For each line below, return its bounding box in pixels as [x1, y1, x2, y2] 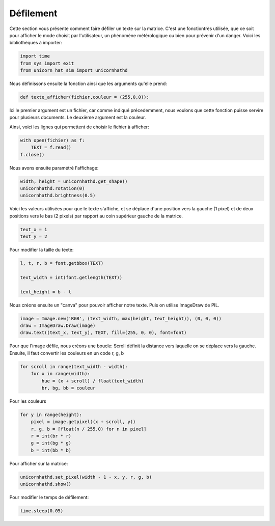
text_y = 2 [20, 234, 47, 239]
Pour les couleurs [9, 398, 46, 404]
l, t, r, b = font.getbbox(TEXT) [20, 260, 104, 266]
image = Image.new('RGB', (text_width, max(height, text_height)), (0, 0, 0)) [20, 316, 222, 321]
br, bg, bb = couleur [41, 385, 96, 391]
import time [20, 53, 50, 59]
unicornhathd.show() [20, 481, 71, 487]
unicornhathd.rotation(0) [20, 185, 85, 191]
